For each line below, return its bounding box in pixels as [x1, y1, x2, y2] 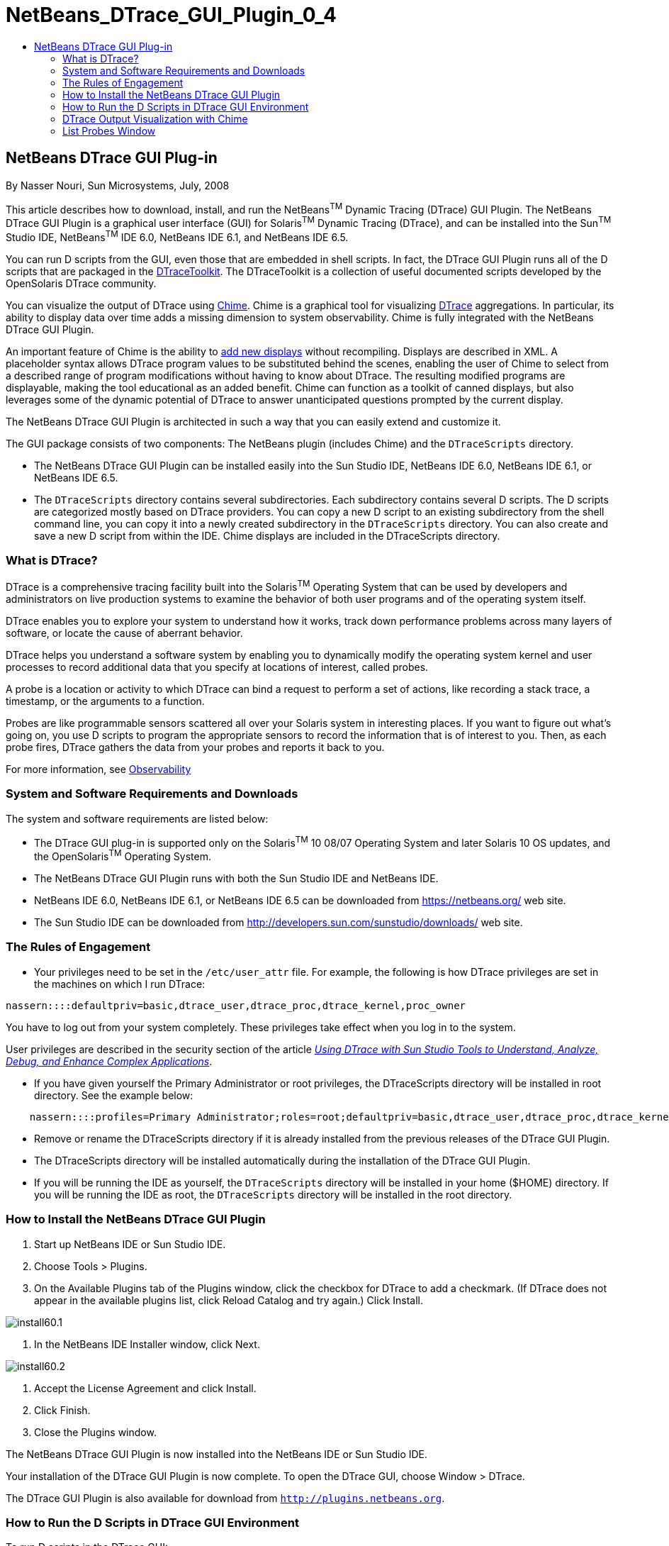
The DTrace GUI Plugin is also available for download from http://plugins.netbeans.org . [6, 1491, 445, 1504]
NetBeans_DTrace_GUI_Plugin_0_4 [6, 3, 337, 27]
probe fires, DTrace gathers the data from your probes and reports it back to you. [6, 740, 385, 753]
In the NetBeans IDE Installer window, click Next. [34, 1338, 260, 1350]
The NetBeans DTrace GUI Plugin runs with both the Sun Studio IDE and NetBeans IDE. [34, 872, 439, 885]
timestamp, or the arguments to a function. [6, 694, 205, 707]
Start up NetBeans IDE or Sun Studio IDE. [34, 1238, 226, 1250]
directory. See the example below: [34, 1089, 193, 1101]
